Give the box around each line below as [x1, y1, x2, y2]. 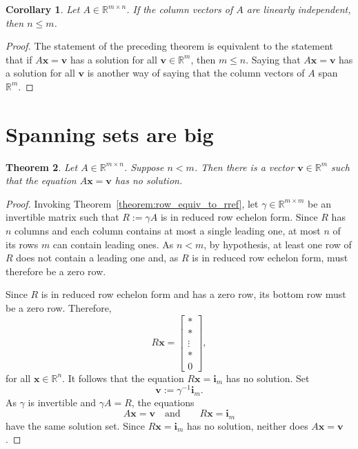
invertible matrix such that [6, 210, 119, 224]
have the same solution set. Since [6, 418, 146, 432]
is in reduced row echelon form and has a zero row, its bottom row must [41, 287, 346, 301]
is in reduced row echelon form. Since [160, 210, 318, 224]
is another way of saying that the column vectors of [87, 66, 305, 80]
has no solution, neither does [187, 418, 308, 432]
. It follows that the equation [62, 370, 184, 385]
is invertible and [28, 395, 97, 410]
